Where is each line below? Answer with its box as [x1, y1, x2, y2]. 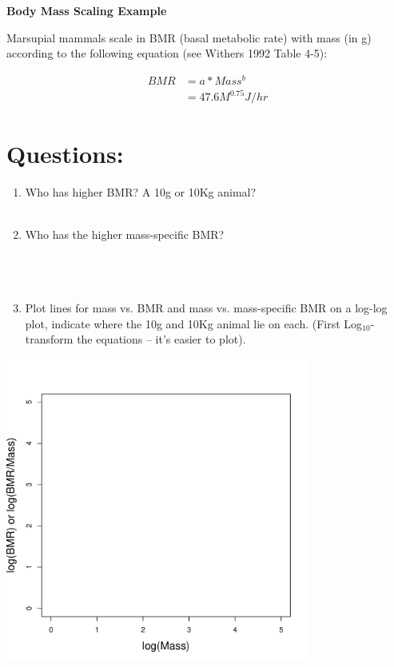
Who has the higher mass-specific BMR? [25, 225, 225, 242]
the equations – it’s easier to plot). [77, 331, 246, 347]
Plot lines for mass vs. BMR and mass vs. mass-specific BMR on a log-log [25, 300, 388, 316]
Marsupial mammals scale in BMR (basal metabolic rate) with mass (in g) [6, 29, 372, 46]
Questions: [6, 137, 124, 169]
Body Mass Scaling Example [6, 2, 167, 18]
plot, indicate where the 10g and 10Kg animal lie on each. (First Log [25, 315, 363, 332]
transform [25, 331, 74, 347]
